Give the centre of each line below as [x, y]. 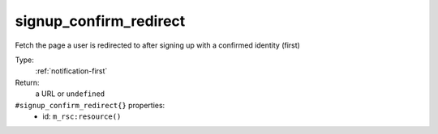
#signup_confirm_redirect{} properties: [90, 105]
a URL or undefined [70, 94]
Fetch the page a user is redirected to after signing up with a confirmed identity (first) [157, 45]
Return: [27, 82]
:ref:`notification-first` [71, 71]
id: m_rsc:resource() [82, 116]
